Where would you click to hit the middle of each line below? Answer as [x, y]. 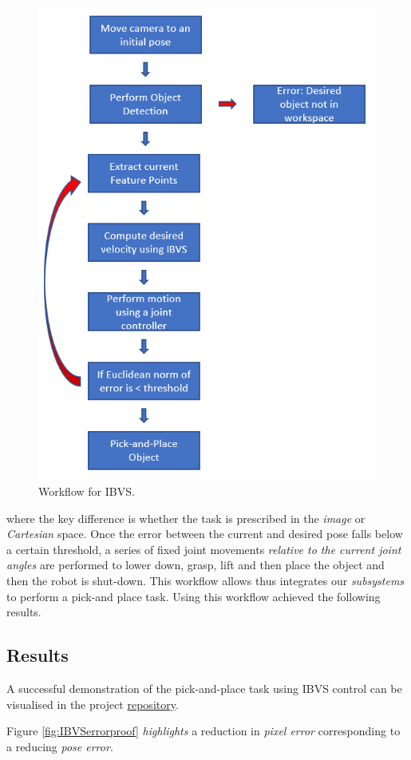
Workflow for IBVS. [87, 491]
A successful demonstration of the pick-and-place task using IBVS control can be [204, 688]
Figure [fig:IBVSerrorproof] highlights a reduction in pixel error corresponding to [204, 731]
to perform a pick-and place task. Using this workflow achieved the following [194, 596]
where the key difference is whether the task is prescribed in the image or [186, 518]
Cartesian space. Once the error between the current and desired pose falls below [205, 534]
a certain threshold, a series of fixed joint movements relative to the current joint [204, 549]
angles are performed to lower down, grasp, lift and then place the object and [196, 565]
